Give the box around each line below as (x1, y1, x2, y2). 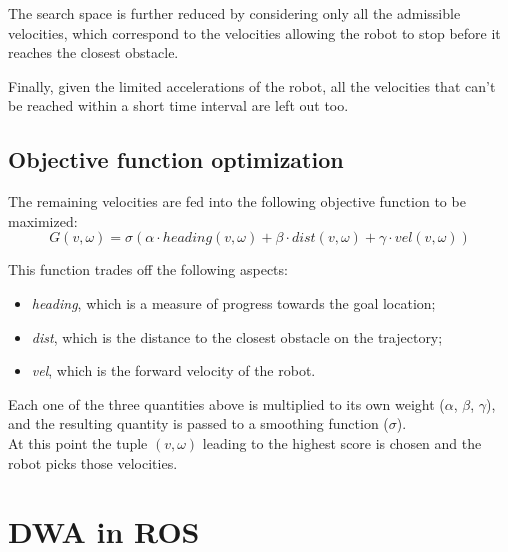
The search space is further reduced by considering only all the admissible (8, 3, 461, 23)
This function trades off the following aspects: (8, 259, 288, 280)
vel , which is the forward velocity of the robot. (31, 360, 316, 381)
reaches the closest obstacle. (8, 42, 179, 63)
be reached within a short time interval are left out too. (8, 95, 349, 116)
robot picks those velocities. (8, 452, 178, 473)
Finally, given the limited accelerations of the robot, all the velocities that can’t (8, 75, 496, 96)
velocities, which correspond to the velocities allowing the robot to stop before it (8, 22, 501, 43)
